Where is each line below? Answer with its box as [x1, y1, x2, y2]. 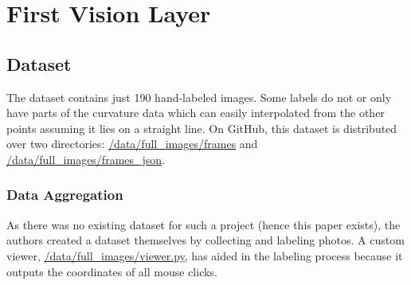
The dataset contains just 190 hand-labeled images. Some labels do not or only [6, 88, 392, 105]
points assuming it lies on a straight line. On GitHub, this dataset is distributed [6, 119, 397, 136]
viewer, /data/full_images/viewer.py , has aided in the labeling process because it [6, 247, 403, 264]
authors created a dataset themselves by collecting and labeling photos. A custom [6, 232, 405, 248]
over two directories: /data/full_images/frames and [6, 135, 258, 152]
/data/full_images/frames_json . [6, 150, 166, 167]
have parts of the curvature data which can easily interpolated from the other [6, 104, 385, 121]
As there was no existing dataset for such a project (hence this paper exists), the [6, 216, 401, 232]
